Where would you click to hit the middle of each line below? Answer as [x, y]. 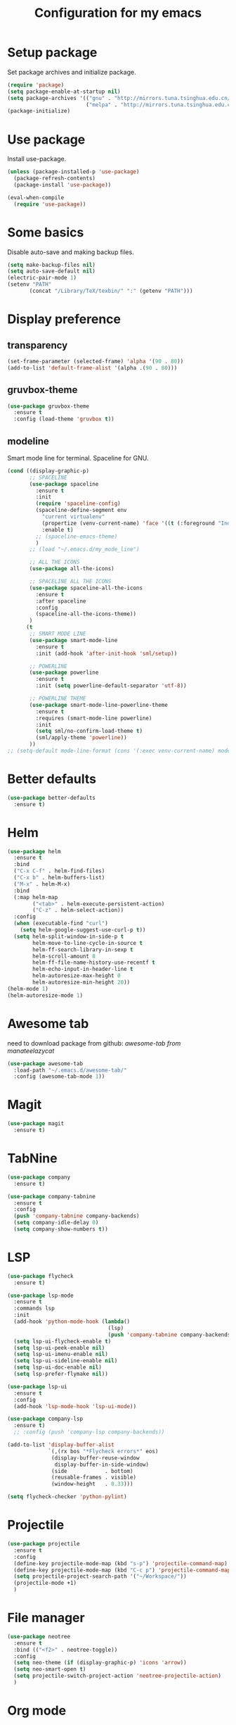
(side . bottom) [92, 1471]
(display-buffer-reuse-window [96, 1458]
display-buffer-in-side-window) [102, 1464]
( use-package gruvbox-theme [48, 406]
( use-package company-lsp [45, 1419]
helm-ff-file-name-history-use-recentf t [94, 962]
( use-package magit [36, 1124]
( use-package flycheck [40, 1276]
